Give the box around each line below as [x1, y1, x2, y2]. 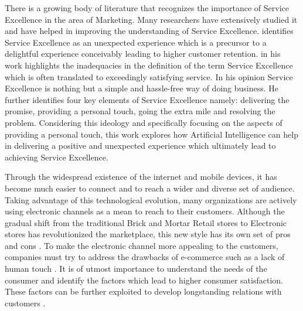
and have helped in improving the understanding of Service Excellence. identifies [5, 25, 294, 37]
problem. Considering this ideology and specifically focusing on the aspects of [5, 116, 282, 128]
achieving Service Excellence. [5, 151, 108, 163]
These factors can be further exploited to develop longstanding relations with [5, 285, 282, 298]
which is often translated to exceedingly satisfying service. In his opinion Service [5, 70, 293, 83]
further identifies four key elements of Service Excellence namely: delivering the [5, 93, 290, 105]
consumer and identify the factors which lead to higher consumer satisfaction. [5, 274, 283, 286]
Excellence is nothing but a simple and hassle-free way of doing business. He [5, 82, 279, 94]
